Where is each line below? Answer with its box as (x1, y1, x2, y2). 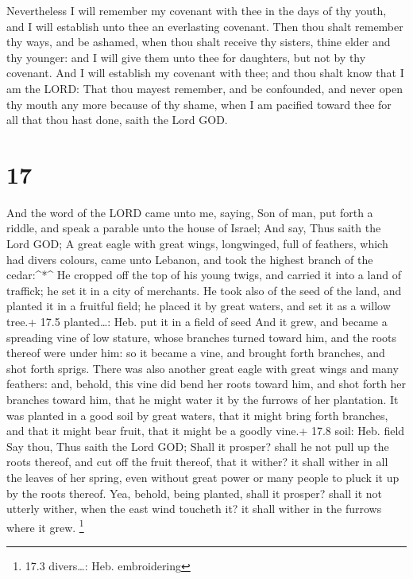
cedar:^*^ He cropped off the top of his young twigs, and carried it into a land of (6, 266, 401, 283)
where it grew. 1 (6, 516, 84, 535)
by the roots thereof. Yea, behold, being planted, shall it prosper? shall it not (6, 484, 383, 501)
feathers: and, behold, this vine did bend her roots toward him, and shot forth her (6, 375, 407, 392)
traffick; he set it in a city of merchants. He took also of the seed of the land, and (6, 282, 402, 298)
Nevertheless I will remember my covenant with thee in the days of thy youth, (6, 2, 387, 18)
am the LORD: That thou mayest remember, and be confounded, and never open (6, 80, 403, 96)
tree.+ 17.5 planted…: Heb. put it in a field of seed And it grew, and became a (6, 313, 388, 330)
